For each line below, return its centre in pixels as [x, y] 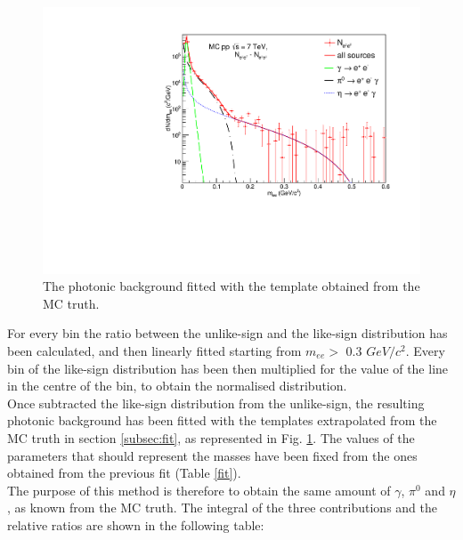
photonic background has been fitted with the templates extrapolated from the [222, 420]
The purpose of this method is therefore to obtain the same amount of [199, 490]
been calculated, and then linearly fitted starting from [154, 351]
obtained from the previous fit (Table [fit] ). [124, 473]
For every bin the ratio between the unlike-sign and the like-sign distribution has [227, 333]
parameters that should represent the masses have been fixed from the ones [212, 455]
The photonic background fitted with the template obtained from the [231, 286]
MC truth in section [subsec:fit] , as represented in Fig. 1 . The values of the [211, 438]
